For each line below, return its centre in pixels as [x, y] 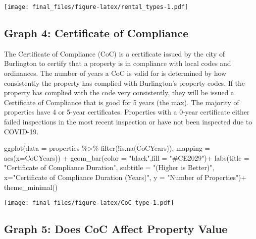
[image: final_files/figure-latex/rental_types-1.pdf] [96, 7]
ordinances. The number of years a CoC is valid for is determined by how [115, 73]
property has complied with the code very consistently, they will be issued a [119, 92]
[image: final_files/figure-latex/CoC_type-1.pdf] [89, 203]
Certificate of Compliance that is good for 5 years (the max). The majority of [122, 102]
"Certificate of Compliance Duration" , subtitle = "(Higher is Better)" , [109, 167]
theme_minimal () [31, 187]
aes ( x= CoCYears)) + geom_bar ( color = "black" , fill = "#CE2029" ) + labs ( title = [127, 157]
